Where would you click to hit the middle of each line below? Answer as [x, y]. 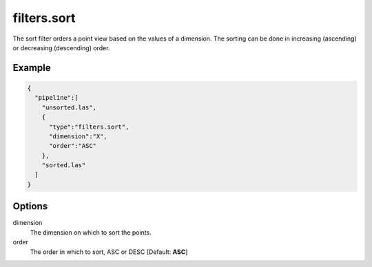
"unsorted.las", [69, 107]
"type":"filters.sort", [89, 127]
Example [32, 68]
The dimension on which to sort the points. [91, 232]
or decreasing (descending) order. [61, 47]
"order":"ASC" [73, 146]
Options [30, 206]
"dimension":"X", [79, 136]
